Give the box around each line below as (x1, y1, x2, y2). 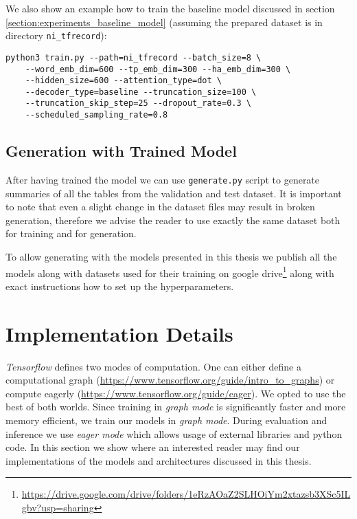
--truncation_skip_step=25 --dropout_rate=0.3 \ (25, 98, 251, 109)
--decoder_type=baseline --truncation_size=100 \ (25, 87, 257, 97)
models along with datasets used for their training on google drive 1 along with (5, 263, 334, 280)
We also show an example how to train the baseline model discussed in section (5, 1, 335, 15)
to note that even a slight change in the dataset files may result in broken (5, 199, 315, 214)
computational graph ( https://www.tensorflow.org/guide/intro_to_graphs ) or (5, 373, 335, 387)
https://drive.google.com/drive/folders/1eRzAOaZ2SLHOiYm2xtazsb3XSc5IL (21, 487, 351, 501)
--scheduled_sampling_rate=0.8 (25, 110, 168, 120)
